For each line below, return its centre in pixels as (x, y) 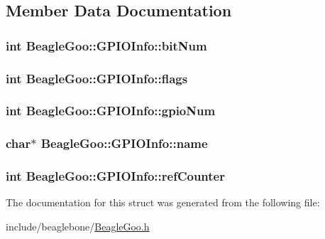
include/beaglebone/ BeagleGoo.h (78, 226)
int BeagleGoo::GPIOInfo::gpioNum (111, 111)
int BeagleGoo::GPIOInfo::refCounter (115, 176)
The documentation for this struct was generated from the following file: (163, 202)
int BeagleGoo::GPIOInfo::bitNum (106, 45)
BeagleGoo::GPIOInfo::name (124, 143)
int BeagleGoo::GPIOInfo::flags (97, 78)
